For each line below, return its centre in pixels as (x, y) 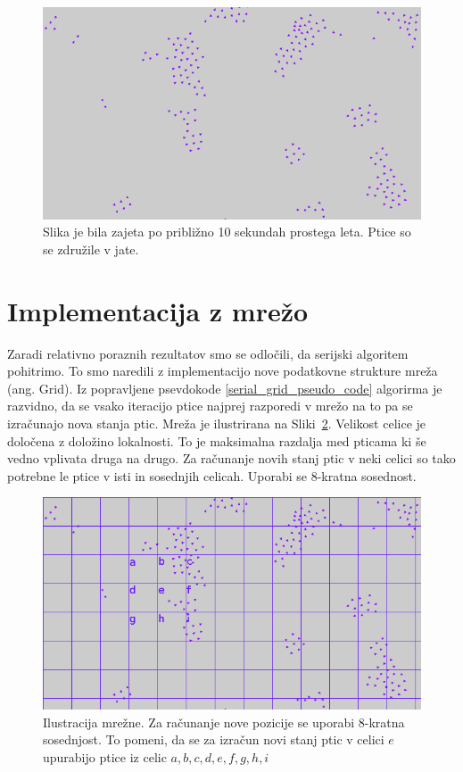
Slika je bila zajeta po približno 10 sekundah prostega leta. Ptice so (227, 232)
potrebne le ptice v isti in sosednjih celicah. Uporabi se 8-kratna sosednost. (212, 475)
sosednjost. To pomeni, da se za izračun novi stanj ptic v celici (214, 739)
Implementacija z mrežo (158, 310)
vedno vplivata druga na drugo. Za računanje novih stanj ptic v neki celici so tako (231, 458)
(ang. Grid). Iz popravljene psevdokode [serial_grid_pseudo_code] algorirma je (225, 388)
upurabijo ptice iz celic (105, 756)
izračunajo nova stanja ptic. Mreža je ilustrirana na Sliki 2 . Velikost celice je (217, 423)
